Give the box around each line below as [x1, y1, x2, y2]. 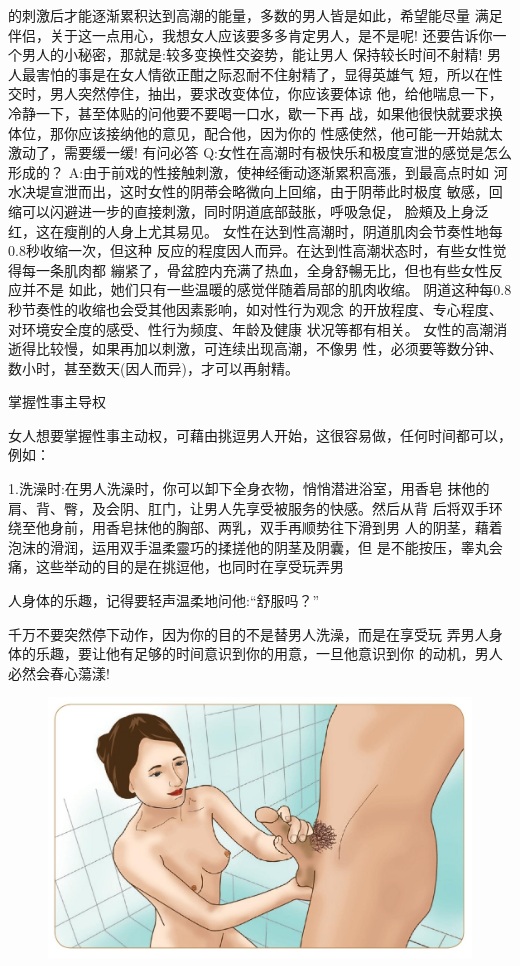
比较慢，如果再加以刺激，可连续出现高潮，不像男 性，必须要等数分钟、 [35, 338, 503, 359]
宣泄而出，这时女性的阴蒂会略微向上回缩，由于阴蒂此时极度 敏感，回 [49, 181, 503, 202]
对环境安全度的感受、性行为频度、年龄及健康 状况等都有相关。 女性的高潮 [8, 318, 494, 339]
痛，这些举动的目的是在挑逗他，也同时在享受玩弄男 [8, 556, 344, 577]
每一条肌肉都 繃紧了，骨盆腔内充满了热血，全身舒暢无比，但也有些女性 [21, 259, 489, 280]
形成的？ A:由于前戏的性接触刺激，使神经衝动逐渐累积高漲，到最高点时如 [8, 161, 490, 182]
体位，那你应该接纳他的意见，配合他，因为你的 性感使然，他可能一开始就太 [8, 122, 503, 143]
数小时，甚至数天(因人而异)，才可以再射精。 [8, 357, 299, 378]
